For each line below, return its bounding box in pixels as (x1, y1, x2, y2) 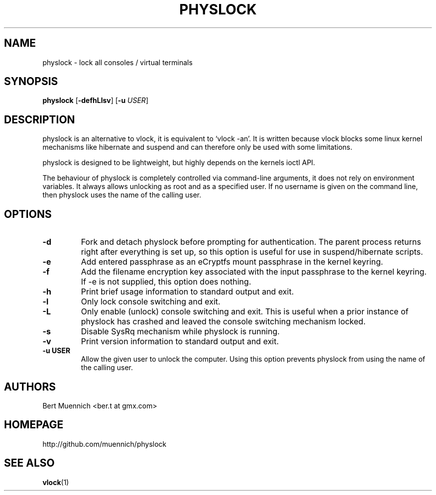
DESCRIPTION (4, 113, 75, 126)
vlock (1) (42, 478, 69, 487)
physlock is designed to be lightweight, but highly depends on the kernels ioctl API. (42, 158, 316, 167)
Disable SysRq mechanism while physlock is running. (81, 326, 280, 337)
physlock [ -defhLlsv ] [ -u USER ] (42, 96, 148, 105)
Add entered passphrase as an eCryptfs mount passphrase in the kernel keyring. (81, 257, 383, 267)
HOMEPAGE (4, 418, 64, 431)
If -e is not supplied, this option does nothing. (81, 277, 251, 287)
